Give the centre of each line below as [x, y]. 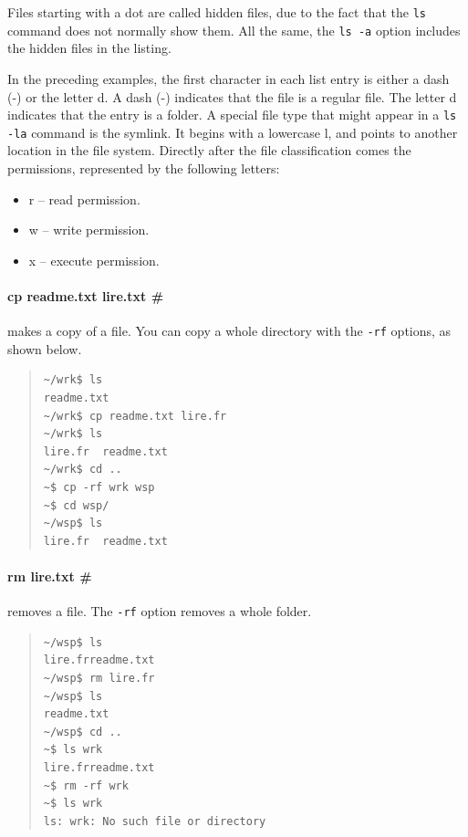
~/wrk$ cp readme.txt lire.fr [135, 416]
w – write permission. [89, 230]
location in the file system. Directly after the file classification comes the [209, 150]
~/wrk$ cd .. [83, 470]
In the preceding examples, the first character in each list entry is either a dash [229, 78]
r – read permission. [84, 199]
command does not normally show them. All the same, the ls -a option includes [234, 30]
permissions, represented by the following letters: [144, 168]
